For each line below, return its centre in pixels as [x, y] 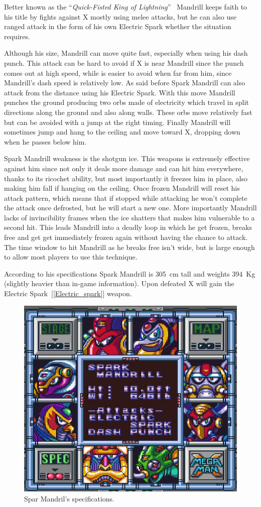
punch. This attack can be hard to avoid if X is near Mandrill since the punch [124, 62]
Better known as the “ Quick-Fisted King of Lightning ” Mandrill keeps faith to [126, 7]
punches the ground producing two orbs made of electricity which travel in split [126, 102]
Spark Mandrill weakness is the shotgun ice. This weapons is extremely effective [127, 158]
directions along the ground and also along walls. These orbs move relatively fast [128, 112]
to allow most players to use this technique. [71, 257]
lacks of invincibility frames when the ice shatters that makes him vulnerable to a [129, 217]
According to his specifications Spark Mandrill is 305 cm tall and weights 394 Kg [130, 273]
